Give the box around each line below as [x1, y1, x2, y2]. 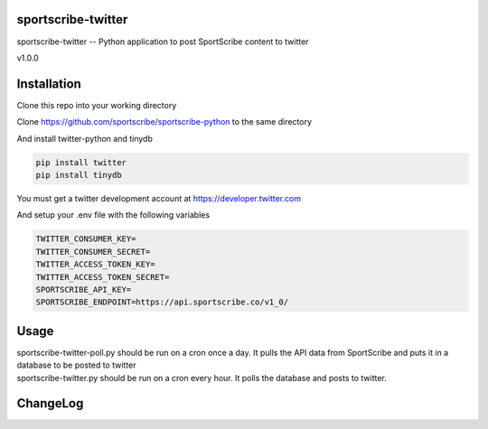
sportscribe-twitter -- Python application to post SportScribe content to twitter [16, 36, 309, 47]
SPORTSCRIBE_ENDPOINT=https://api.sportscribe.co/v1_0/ [35, 297, 289, 307]
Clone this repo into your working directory [16, 99, 177, 110]
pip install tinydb [35, 170, 122, 180]
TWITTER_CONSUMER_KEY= [35, 234, 136, 244]
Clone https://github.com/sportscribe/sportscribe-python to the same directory [16, 117, 312, 127]
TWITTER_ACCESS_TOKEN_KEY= [35, 259, 155, 270]
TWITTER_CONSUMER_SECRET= [35, 247, 151, 256]
